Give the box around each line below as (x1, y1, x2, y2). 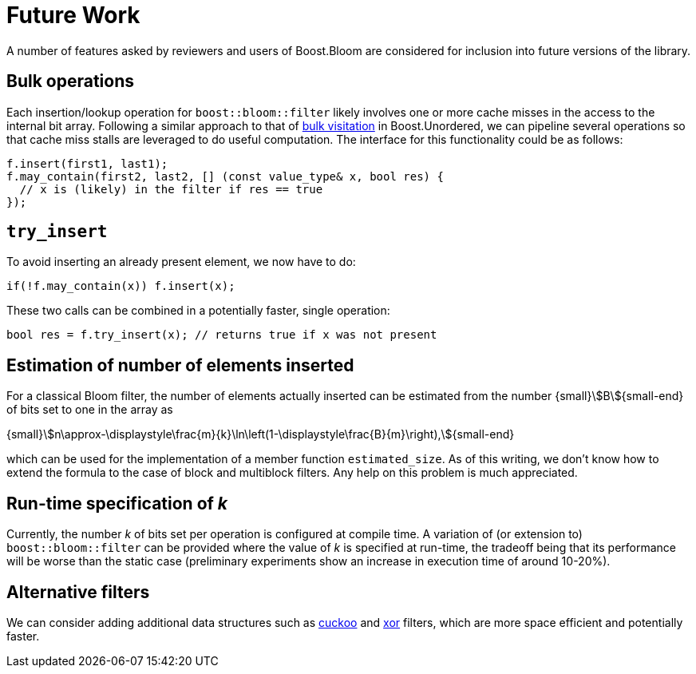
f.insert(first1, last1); (6, 157, 168, 170)
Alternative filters (6, 581, 150, 602)
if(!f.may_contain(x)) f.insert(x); (6, 280, 235, 293)
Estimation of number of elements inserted (6, 355, 354, 375)
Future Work (6, 2, 140, 29)
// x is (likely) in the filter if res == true (19, 182, 323, 196)
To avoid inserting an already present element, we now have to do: (6, 255, 356, 269)
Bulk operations (6, 71, 134, 92)
